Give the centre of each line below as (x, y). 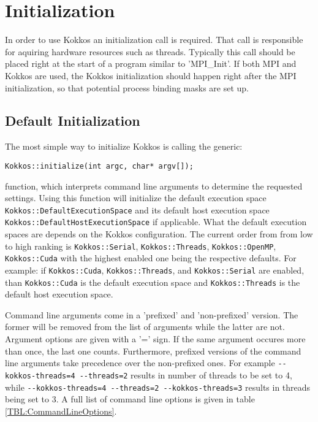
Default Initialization (73, 121)
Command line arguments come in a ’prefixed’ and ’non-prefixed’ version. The (152, 314)
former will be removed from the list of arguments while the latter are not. (145, 327)
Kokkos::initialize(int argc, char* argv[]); (99, 166)
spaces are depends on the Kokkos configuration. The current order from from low (159, 234)
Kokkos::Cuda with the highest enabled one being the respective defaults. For (151, 258)
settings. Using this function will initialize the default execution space (136, 198)
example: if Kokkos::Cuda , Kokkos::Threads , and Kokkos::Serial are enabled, (155, 270)
